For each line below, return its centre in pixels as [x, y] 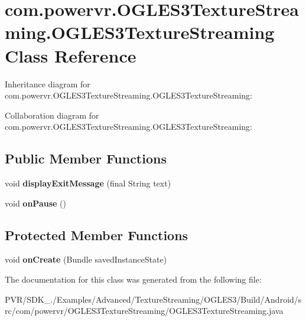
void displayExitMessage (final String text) [88, 183]
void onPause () [35, 203]
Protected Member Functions [97, 235]
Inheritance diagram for [48, 83]
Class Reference [71, 55]
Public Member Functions [86, 158]
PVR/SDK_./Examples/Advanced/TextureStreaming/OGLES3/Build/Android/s [153, 299]
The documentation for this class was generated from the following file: [133, 279]
